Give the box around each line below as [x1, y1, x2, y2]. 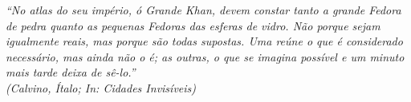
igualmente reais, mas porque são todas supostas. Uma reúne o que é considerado [6, 33, 403, 49]
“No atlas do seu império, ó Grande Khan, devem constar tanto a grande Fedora [6, 2, 401, 18]
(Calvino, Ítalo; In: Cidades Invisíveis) [6, 79, 197, 96]
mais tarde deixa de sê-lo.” [6, 64, 136, 80]
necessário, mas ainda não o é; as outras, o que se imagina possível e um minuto [6, 48, 405, 65]
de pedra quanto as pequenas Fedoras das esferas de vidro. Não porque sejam [6, 17, 380, 33]
